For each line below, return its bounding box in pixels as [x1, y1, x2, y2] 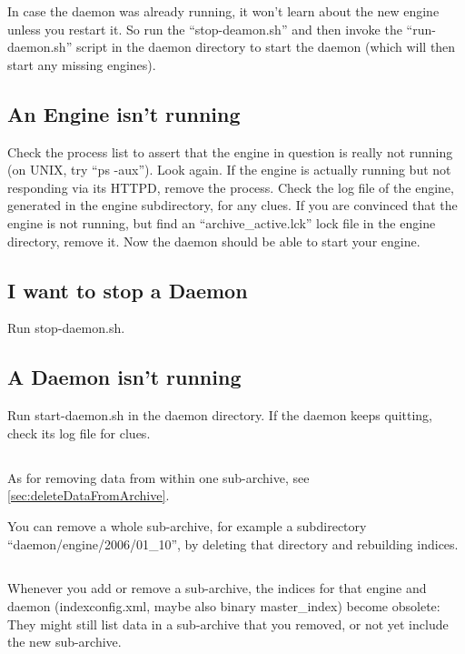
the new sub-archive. [7, 632, 122, 651]
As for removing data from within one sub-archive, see [7, 468, 310, 487]
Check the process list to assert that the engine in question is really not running [7, 142, 453, 161]
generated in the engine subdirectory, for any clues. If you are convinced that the [7, 196, 458, 215]
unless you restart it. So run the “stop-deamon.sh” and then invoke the [7, 19, 402, 38]
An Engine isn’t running [7, 99, 241, 127]
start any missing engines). [7, 55, 156, 74]
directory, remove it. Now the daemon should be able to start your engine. [7, 231, 420, 250]
